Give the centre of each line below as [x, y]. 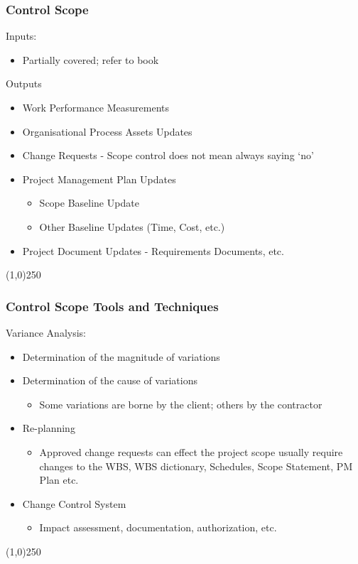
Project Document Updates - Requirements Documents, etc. [153, 250]
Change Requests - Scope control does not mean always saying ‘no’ [168, 155]
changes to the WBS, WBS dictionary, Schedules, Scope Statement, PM [196, 466]
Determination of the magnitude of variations [121, 356]
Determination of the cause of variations [110, 380]
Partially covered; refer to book [91, 59]
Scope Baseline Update [89, 203]
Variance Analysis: [46, 332]
